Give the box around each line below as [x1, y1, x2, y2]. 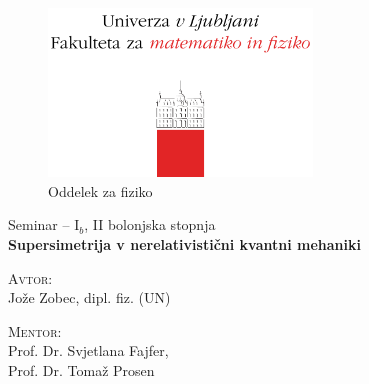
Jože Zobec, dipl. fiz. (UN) [8, 287, 171, 308]
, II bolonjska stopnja [84, 214, 216, 235]
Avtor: [8, 267, 53, 288]
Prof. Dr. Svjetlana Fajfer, [8, 340, 169, 361]
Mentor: [8, 320, 62, 341]
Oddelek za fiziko [48, 180, 153, 201]
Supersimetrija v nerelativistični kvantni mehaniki [8, 234, 361, 255]
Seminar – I [8, 214, 80, 235]
